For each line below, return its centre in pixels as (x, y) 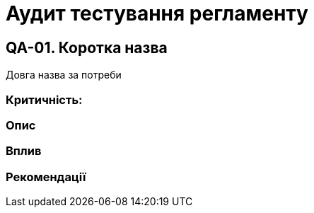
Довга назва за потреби (64, 75)
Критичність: (44, 99)
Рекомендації (46, 177)
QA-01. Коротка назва (87, 47)
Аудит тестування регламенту (157, 13)
